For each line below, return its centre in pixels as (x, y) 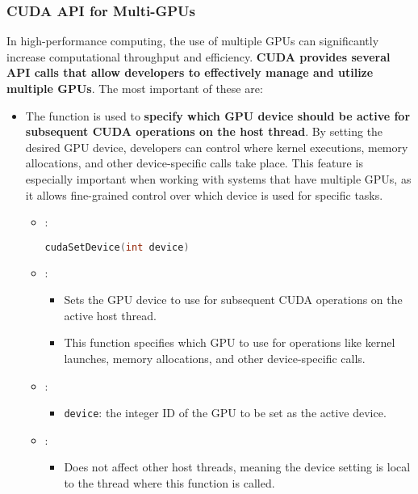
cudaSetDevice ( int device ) (117, 247)
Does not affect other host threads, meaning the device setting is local (237, 467)
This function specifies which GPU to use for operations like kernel (230, 342)
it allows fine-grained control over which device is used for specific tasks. (204, 194)
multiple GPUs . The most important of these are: (135, 88)
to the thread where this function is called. (169, 483)
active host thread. (110, 315)
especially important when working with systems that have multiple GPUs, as (218, 178)
